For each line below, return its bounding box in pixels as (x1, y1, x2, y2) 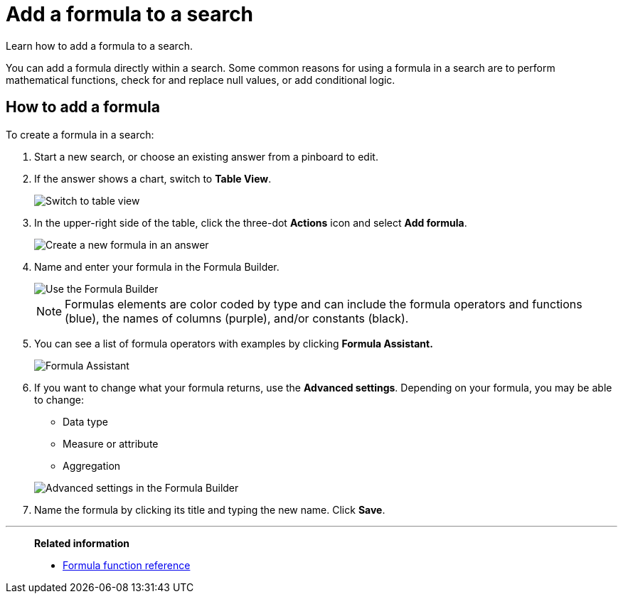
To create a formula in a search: (6, 128, 154, 141)
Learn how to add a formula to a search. (6, 39, 193, 52)
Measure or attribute (63, 437, 159, 450)
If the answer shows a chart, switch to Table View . (34, 172, 272, 185)
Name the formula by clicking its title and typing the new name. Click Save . (34, 503, 385, 516)
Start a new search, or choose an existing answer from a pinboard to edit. (34, 150, 378, 163)
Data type (63, 415, 108, 428)
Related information (34, 536, 130, 549)
